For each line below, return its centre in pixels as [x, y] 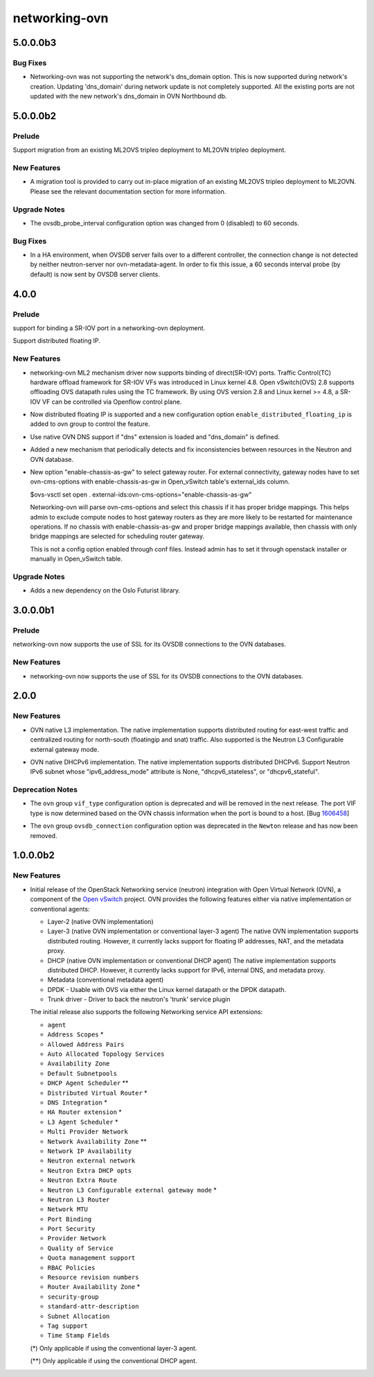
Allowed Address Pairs [86, 1044]
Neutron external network [91, 1161]
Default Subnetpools [82, 1073]
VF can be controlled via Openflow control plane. [112, 402]
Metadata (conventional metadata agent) [106, 980]
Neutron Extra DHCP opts [89, 1170]
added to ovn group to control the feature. [90, 424]
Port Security [71, 1229]
